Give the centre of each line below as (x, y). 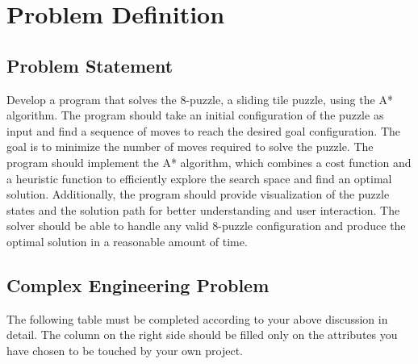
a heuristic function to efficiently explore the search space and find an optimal (199, 178)
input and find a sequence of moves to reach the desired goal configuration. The (204, 130)
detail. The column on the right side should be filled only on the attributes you (202, 335)
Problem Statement (90, 65)
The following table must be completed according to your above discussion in (197, 318)
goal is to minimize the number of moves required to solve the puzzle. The (190, 146)
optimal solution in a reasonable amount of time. (127, 241)
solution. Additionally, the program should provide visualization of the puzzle (198, 194)
